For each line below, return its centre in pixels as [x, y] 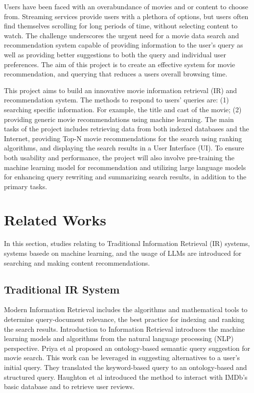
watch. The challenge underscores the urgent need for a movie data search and [122, 35]
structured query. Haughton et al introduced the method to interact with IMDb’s [126, 377]
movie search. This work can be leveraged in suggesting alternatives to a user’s [122, 357]
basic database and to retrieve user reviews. [69, 386]
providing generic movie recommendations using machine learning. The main [119, 119]
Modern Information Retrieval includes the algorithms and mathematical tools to [126, 309]
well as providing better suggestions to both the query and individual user [115, 54]
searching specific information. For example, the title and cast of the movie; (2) [123, 109]
